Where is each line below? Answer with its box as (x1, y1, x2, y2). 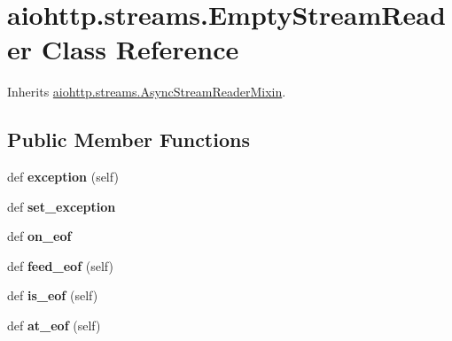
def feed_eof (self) (7, 256, 113, 275)
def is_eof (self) (7, 286, 98, 305)
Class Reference (41, 31, 239, 67)
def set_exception (7, 197, 116, 215)
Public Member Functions (7, 126, 250, 153)
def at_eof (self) (7, 316, 101, 335)
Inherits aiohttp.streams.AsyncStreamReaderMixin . (7, 82, 286, 101)
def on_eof (7, 227, 72, 245)
